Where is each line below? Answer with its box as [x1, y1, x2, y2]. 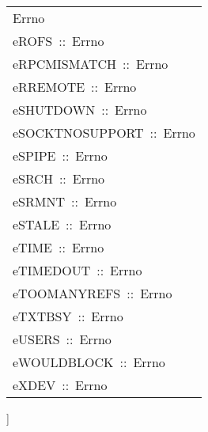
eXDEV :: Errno [13, 376, 108, 394]
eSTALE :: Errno [13, 215, 112, 233]
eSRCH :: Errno [13, 169, 105, 188]
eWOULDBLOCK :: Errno [13, 353, 165, 371]
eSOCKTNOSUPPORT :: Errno [13, 123, 195, 142]
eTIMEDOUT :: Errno [13, 261, 142, 279]
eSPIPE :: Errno [13, 146, 108, 165]
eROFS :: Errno [13, 32, 104, 50]
